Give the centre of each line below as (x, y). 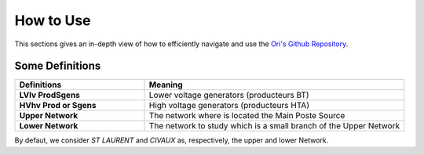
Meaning (166, 85)
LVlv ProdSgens (49, 96)
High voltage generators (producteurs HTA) (229, 106)
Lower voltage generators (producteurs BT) (229, 96)
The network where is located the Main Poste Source (247, 116)
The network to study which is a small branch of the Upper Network (274, 126)
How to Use (53, 20)
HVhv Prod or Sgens (58, 106)
